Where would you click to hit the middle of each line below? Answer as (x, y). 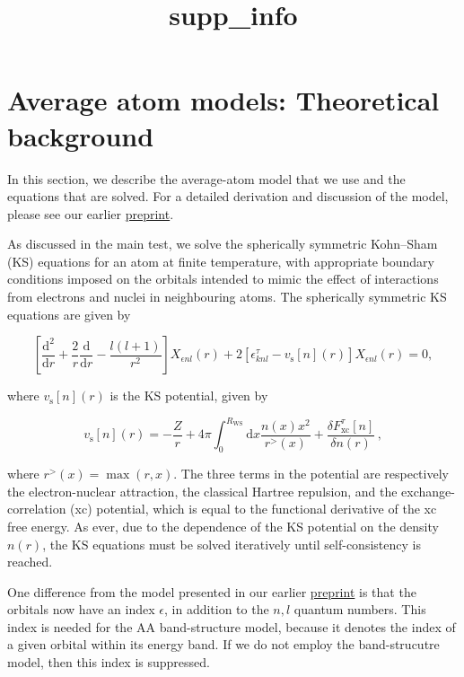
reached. (30, 562)
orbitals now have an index (81, 609)
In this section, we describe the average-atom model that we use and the (206, 178)
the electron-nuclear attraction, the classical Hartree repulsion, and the (202, 491)
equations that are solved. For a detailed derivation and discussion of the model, (228, 196)
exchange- (428, 491)
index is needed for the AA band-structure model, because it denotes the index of (232, 626)
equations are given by (69, 314)
